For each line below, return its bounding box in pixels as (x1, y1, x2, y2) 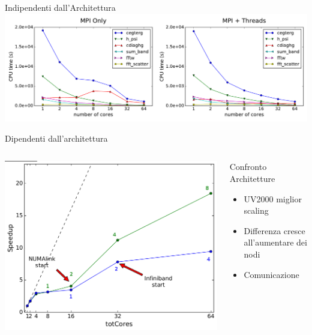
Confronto (229, 160, 267, 173)
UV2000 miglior (244, 192, 302, 205)
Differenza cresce (244, 224, 305, 237)
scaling (244, 204, 269, 217)
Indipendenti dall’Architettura (5, 1, 116, 13)
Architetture (229, 172, 275, 185)
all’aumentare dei (244, 236, 307, 249)
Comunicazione (244, 268, 299, 280)
